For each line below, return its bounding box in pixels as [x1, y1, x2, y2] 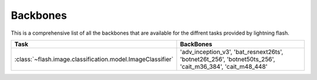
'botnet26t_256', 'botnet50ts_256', [180, 55, 275, 63]
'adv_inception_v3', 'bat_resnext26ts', [180, 48, 284, 56]
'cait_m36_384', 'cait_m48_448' [180, 62, 268, 71]
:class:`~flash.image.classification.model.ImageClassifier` [14, 55, 174, 63]
